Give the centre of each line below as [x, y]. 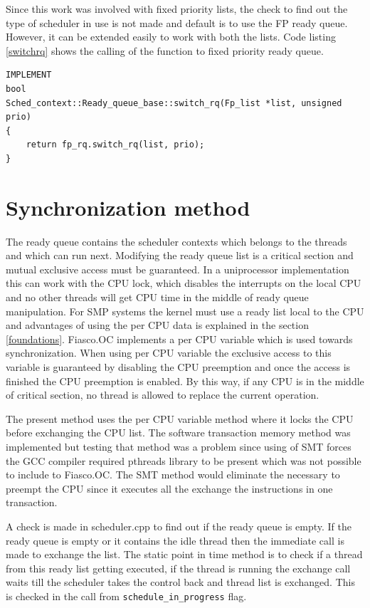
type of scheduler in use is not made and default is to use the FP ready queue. [177, 22]
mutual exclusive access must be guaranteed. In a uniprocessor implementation [178, 269]
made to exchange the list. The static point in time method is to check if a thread [184, 554]
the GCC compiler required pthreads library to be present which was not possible [184, 460]
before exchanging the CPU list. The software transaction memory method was [178, 433]
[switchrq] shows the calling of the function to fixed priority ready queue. [165, 50]
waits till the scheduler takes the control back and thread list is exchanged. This [180, 582]
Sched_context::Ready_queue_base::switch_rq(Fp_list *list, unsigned [174, 103]
